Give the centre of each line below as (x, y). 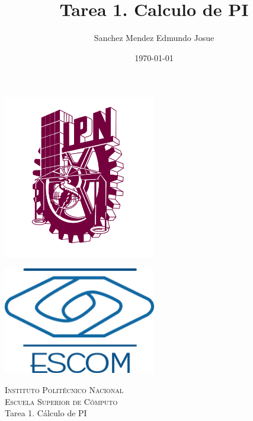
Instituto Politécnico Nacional (64, 389)
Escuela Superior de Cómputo (61, 401)
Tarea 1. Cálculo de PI (46, 413)
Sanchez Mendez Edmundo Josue (154, 38)
